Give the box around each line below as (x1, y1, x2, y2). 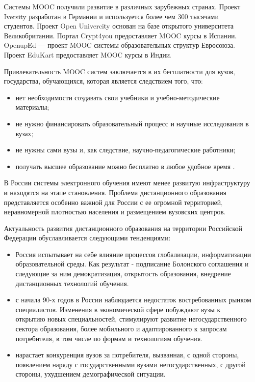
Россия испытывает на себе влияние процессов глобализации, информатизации (15, 249, 251, 259)
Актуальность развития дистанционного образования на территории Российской (4, 223, 243, 233)
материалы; (15, 102, 49, 112)
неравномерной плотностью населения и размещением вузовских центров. (4, 206, 226, 217)
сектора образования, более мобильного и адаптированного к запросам (15, 323, 227, 334)
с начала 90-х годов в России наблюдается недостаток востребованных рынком (15, 294, 251, 305)
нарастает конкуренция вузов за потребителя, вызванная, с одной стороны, (15, 350, 239, 360)
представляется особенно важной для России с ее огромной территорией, (4, 197, 223, 207)
